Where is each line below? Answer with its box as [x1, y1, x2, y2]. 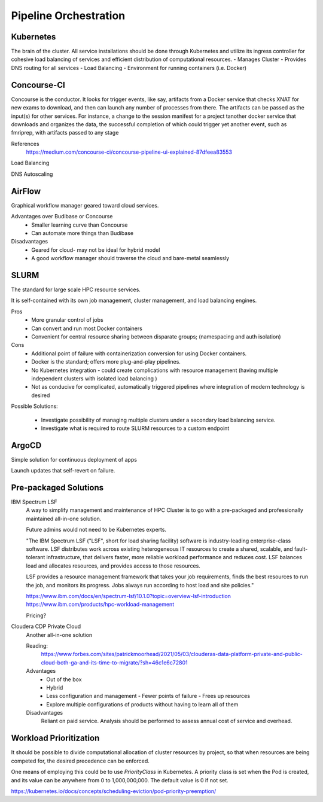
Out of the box [46, 676, 82, 683]
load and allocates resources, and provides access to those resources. [26, 562, 200, 569]
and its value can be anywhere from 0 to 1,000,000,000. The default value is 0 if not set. [11, 776, 228, 783]
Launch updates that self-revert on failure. [11, 467, 115, 474]
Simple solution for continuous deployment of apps [11, 456, 138, 463]
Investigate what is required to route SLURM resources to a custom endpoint [41, 425, 230, 432]
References [11, 140, 39, 147]
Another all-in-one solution [26, 631, 93, 638]
